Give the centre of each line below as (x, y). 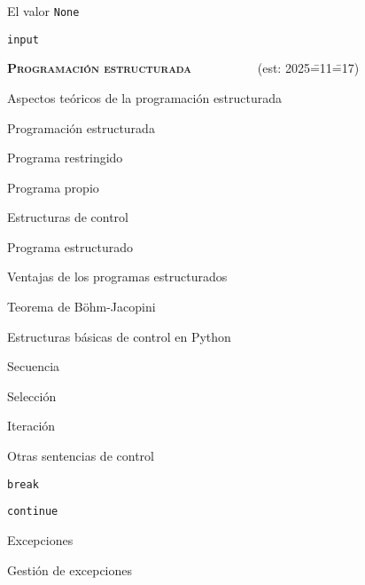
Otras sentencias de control (81, 456)
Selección (32, 395)
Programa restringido (65, 158)
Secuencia (34, 366)
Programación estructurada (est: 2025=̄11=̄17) (183, 68)
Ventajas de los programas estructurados (117, 277)
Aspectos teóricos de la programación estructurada (145, 97)
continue (33, 512)
